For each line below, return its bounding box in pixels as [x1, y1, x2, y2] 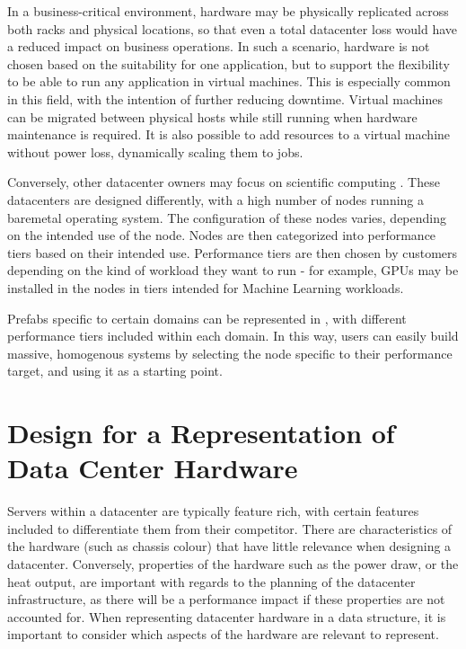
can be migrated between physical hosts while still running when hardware [7, 107, 418, 126]
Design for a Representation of [7, 414, 395, 451]
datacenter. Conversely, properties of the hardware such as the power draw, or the [7, 554, 459, 573]
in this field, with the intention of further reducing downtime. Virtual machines [7, 89, 443, 108]
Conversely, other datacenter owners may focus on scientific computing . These [7, 173, 440, 191]
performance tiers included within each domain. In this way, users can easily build [7, 326, 459, 345]
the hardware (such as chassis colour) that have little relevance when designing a [7, 537, 452, 556]
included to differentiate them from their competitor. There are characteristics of [7, 519, 453, 538]
